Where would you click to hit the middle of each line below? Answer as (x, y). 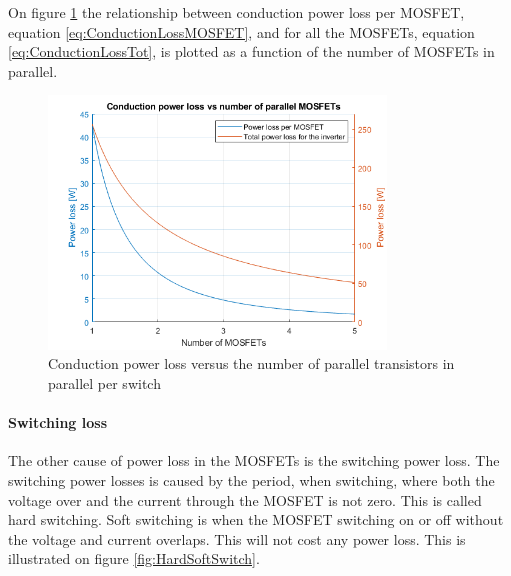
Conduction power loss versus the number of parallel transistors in (251, 363)
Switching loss (58, 422)
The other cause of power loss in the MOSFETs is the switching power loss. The (254, 460)
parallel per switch (104, 382)
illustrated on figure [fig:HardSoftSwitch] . (134, 558)
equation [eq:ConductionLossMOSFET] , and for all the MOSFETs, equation (241, 31)
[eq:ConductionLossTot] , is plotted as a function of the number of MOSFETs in (251, 51)
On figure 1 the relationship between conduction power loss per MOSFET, (236, 12)
